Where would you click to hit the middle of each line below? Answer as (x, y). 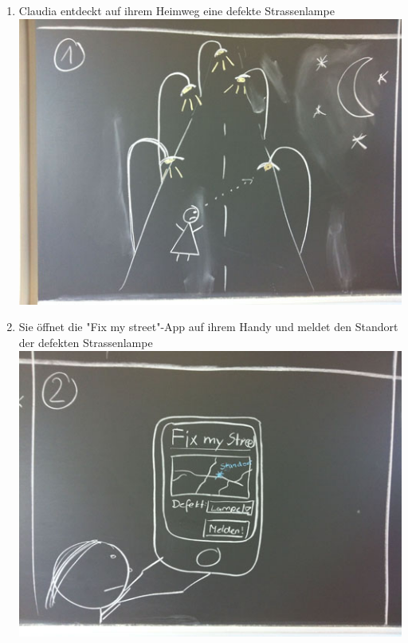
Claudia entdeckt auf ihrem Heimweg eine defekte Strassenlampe (177, 10)
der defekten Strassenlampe (86, 342)
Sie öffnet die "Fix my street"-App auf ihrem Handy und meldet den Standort (208, 327)
